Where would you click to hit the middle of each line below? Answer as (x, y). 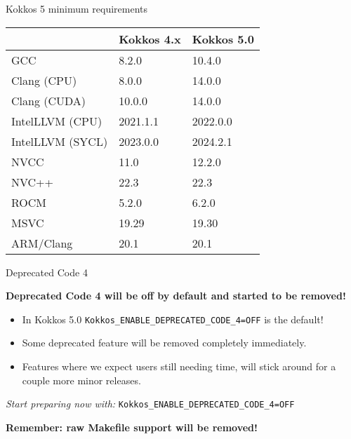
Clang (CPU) (44, 80)
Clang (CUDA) (49, 100)
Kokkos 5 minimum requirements (77, 8)
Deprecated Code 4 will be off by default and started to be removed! (176, 296)
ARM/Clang (42, 243)
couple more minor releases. (81, 380)
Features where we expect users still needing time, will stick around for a (179, 366)
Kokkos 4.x (150, 39)
